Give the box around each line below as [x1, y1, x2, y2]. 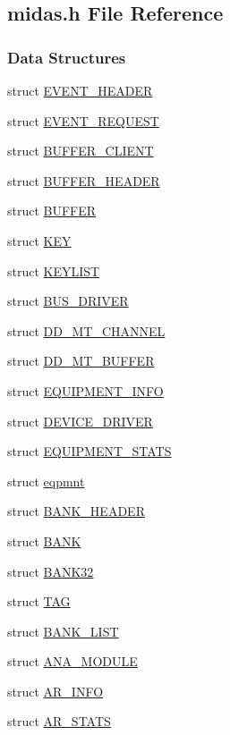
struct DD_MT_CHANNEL [7, 321, 166, 340]
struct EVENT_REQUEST [7, 111, 159, 130]
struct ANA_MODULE [7, 652, 138, 671]
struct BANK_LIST [7, 621, 119, 640]
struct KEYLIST [7, 261, 100, 280]
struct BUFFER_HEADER [7, 171, 160, 190]
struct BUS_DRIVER [7, 291, 129, 310]
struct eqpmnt [7, 471, 85, 490]
